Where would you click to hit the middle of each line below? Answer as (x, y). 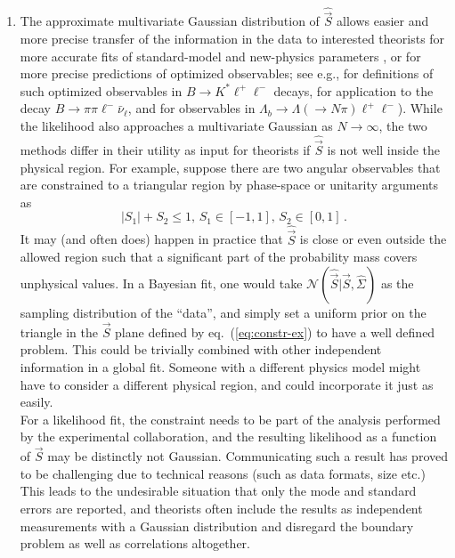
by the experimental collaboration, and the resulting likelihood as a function (228, 437)
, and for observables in (191, 108)
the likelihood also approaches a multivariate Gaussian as (176, 125)
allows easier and (383, 21)
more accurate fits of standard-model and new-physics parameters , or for (220, 56)
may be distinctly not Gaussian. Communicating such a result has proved (248, 456)
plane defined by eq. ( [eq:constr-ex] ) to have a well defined (275, 332)
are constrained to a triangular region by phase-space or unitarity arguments (229, 185)
